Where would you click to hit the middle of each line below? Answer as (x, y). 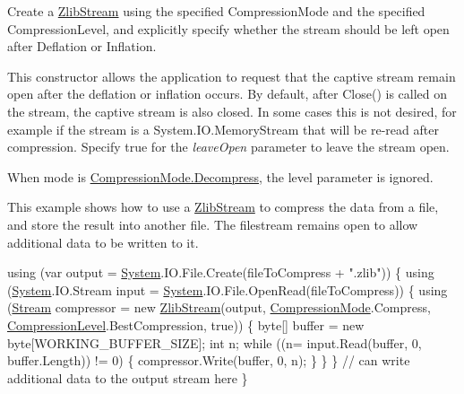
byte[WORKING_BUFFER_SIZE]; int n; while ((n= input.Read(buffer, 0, (215, 342)
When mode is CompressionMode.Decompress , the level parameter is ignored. (220, 176)
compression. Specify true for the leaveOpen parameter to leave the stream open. (228, 147)
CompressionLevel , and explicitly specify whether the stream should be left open (228, 28)
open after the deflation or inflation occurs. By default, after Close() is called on (228, 94)
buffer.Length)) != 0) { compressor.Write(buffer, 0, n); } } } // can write (209, 360)
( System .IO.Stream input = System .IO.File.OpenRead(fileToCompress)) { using (228, 289)
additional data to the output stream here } (128, 377)
